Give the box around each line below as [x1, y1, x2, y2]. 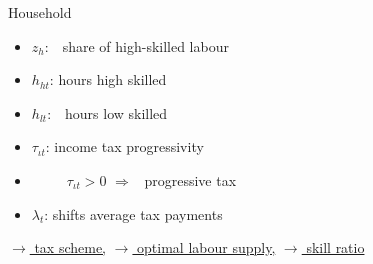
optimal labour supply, [137, 237, 276, 258]
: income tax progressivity [45, 136, 204, 157]
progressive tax [144, 169, 237, 190]
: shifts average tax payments [44, 203, 223, 224]
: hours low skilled [47, 102, 168, 123]
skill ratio [306, 237, 365, 258]
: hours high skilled [49, 69, 167, 90]
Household [8, 2, 72, 22]
